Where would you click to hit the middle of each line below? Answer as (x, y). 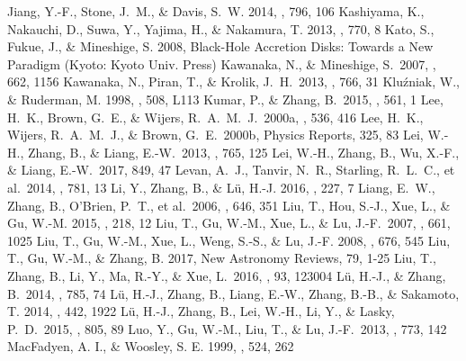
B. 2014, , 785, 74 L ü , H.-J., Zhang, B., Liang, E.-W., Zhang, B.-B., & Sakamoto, (233, 293)
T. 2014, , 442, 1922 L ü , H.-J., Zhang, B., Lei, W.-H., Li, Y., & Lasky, (201, 311)
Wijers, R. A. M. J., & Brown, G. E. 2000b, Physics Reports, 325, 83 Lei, (215, 135)
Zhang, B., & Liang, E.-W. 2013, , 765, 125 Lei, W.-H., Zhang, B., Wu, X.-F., (243, 152)
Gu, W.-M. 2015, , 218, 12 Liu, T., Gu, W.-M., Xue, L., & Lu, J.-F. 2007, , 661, (229, 223)
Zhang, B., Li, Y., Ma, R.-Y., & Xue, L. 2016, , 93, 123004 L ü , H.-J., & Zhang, (227, 275)
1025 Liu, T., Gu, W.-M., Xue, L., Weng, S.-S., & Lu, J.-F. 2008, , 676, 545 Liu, (229, 240)
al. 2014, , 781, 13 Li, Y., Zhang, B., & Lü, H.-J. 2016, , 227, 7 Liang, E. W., (221, 187)
